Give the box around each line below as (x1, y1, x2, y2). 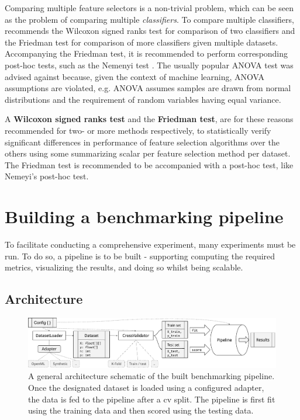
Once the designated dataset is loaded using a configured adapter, (28, 381, 264, 393)
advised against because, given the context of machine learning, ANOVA (5, 70, 264, 82)
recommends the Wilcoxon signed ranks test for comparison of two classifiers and (5, 25, 295, 37)
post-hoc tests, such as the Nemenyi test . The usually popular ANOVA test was (5, 58, 294, 71)
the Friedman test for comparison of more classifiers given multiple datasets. (5, 36, 278, 48)
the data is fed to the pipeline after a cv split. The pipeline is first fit (28, 393, 275, 405)
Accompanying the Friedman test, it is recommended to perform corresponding (5, 47, 288, 60)
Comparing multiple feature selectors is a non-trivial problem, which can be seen (5, 2, 294, 13)
